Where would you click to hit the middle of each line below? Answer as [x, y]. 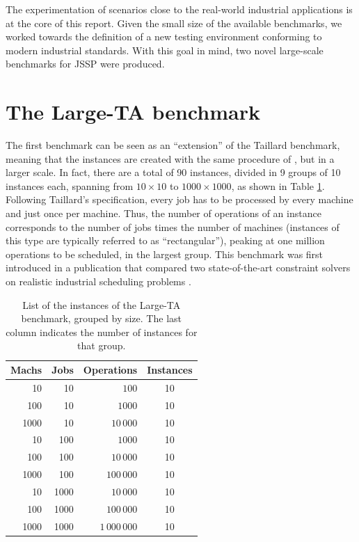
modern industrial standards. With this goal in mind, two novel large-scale [165, 50]
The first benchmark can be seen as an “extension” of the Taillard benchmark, [173, 145]
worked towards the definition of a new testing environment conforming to [164, 37]
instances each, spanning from [70, 185]
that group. [102, 345]
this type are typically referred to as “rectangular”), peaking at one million [165, 240]
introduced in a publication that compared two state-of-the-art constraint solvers [178, 268]
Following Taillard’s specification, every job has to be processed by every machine [179, 199]
